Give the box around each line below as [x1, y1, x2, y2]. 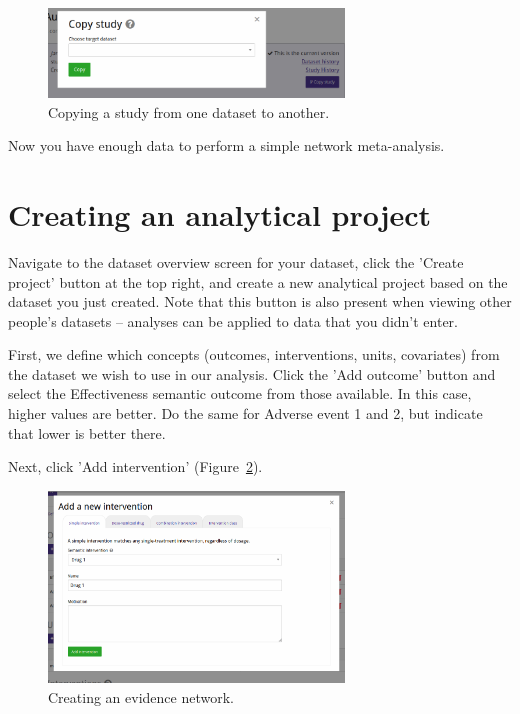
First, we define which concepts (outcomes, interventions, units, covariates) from [8, 344, 500, 365]
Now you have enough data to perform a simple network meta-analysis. [8, 135, 445, 156]
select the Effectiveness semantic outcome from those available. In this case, [8, 383, 472, 404]
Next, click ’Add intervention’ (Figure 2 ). [8, 456, 263, 477]
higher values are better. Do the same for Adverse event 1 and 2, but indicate [8, 403, 483, 424]
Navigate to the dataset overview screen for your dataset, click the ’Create [8, 251, 464, 272]
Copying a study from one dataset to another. [48, 101, 330, 122]
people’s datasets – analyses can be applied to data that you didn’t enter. [8, 310, 458, 331]
